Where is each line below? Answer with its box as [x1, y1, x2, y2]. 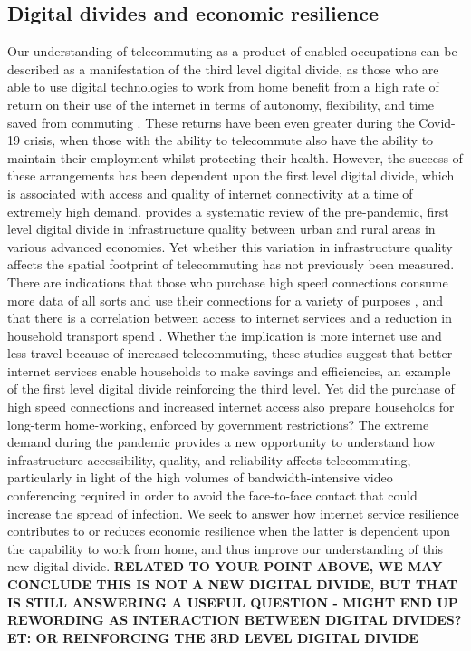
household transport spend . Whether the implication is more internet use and [7, 325, 442, 345]
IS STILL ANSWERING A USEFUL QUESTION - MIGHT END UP [7, 592, 458, 611]
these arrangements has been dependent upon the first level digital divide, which [7, 166, 455, 185]
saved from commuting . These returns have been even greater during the [7, 112, 415, 131]
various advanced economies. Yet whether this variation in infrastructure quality [7, 237, 453, 256]
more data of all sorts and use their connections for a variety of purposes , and [7, 290, 443, 309]
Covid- [418, 112, 456, 131]
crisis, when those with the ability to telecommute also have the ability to [24, 131, 434, 150]
